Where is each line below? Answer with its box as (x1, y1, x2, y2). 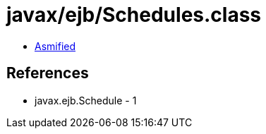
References (6, 64, 89, 83)
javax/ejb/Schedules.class (6, 3, 262, 27)
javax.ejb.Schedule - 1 (35, 94, 137, 106)
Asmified (35, 39, 76, 52)
